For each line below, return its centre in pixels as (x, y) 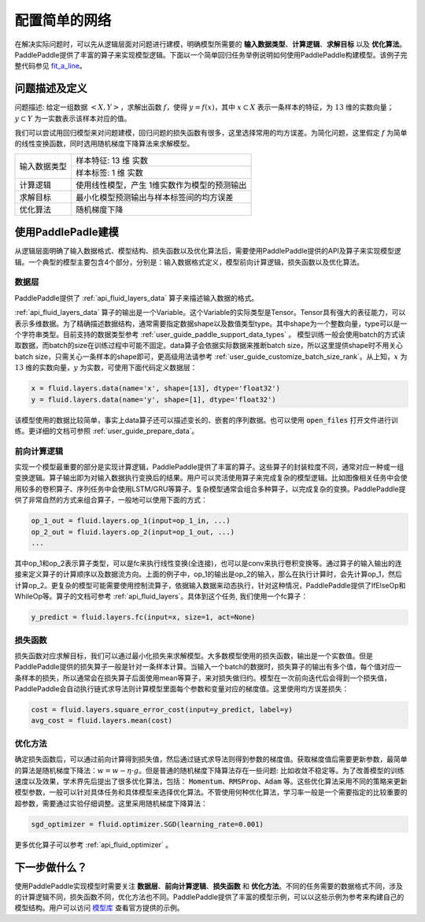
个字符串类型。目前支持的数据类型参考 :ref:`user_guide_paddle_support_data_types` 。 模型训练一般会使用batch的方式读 (210, 335)
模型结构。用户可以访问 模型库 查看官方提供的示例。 (99, 908)
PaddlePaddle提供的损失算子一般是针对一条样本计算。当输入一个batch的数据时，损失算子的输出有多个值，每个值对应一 (208, 667)
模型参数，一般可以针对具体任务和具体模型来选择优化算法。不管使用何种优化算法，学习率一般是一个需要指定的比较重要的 (211, 792)
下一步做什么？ (51, 867)
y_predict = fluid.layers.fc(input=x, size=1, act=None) (143, 617)
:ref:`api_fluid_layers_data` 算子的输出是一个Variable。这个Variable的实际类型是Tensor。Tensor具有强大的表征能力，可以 (210, 313)
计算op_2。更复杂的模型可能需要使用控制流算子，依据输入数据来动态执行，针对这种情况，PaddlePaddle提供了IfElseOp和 (210, 585)
